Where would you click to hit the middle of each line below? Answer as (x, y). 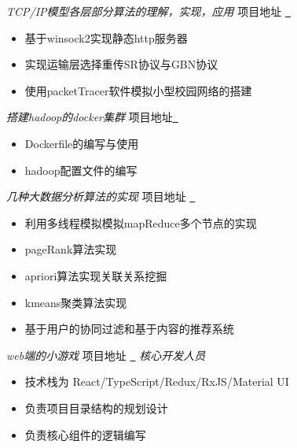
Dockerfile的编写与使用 (82, 143)
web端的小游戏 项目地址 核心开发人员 (106, 355)
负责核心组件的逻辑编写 (85, 434)
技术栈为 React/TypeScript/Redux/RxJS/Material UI (157, 381)
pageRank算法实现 (71, 249)
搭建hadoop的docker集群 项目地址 (90, 117)
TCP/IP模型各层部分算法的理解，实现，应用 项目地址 (144, 11)
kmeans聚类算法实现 (76, 302)
